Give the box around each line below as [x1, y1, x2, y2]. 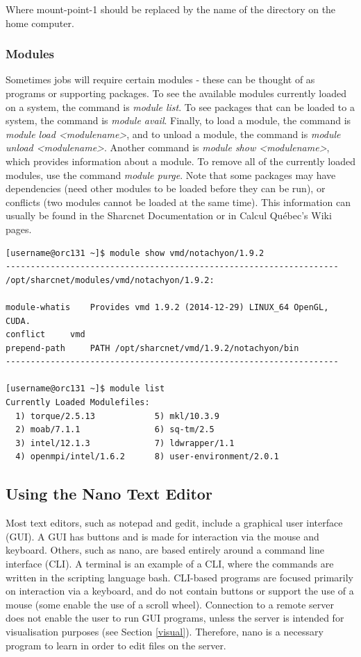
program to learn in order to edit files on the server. [6, 638, 226, 652]
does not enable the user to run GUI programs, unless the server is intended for [6, 611, 344, 625]
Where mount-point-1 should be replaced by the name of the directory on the [6, 2, 336, 16]
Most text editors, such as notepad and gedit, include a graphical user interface [6, 515, 343, 530]
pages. [6, 221, 32, 236]
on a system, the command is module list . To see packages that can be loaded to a [6, 99, 355, 114]
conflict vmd [6, 330, 85, 340]
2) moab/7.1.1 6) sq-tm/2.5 [15, 425, 215, 435]
